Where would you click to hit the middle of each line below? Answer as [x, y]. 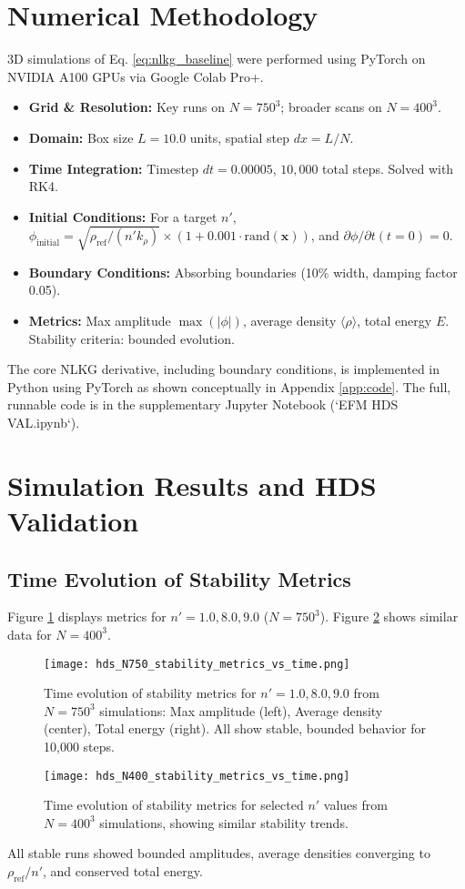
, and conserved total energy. [123, 871]
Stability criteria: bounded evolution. [131, 338]
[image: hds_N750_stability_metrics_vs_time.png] [197, 664]
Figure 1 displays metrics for [87, 616]
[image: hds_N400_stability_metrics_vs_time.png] [197, 776]
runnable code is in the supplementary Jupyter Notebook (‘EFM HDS [203, 404]
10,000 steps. [79, 746]
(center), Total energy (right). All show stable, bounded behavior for [235, 728]
